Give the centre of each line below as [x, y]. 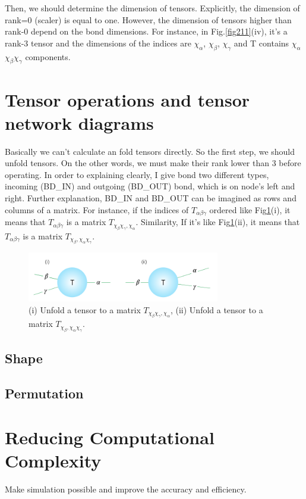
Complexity [53, 460]
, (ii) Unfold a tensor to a [217, 309]
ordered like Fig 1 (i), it [250, 209]
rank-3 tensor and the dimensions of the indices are [98, 43]
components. [48, 56]
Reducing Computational [110, 437]
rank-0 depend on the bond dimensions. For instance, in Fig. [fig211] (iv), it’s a [146, 31]
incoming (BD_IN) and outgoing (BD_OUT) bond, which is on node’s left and [150, 186]
